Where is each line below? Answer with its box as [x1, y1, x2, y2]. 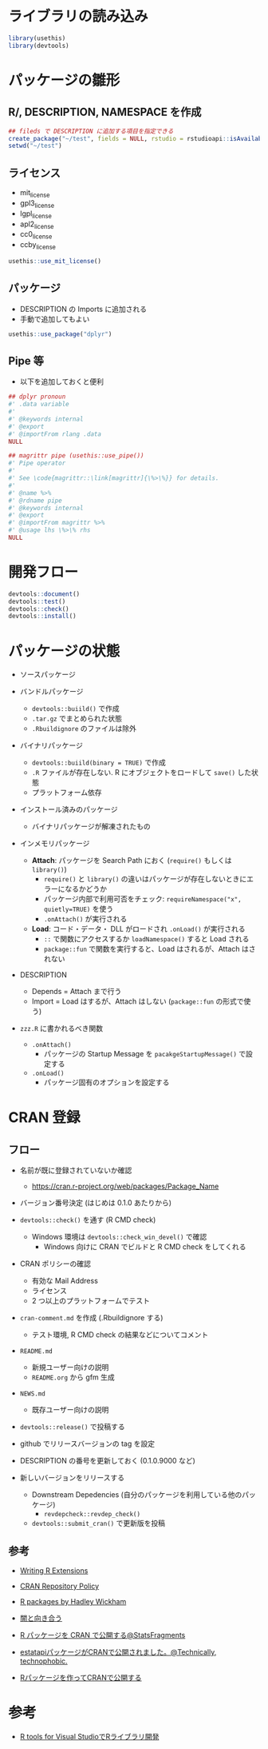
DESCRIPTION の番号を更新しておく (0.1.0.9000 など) [19, 1456, 195, 1466]
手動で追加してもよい [19, 313, 90, 324]
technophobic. [19, 1656, 68, 1666]
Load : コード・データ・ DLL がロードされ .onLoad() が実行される [31, 924, 246, 934]
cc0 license [19, 230, 53, 241]
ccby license [19, 240, 56, 251]
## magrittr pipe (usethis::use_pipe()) [8, 452, 145, 460]
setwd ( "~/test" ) [8, 142, 62, 150]
